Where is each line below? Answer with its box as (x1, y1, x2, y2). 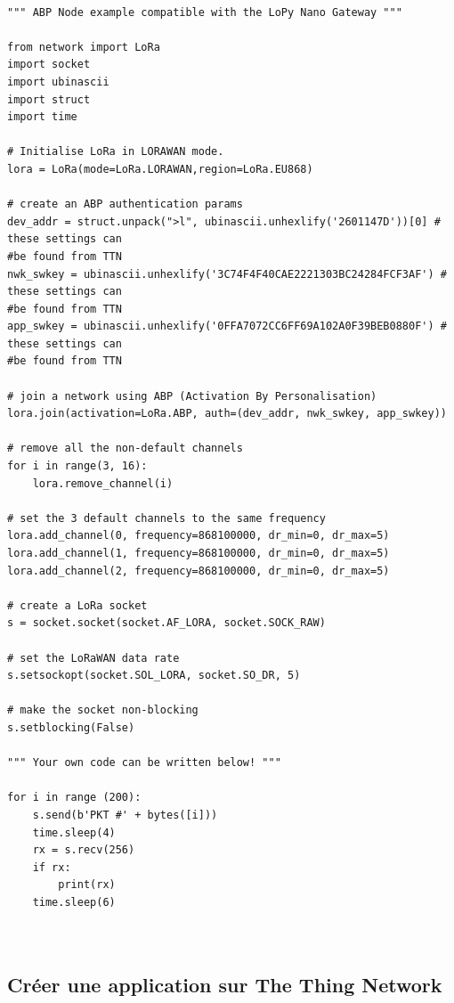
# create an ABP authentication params (7, 198, 243, 211)
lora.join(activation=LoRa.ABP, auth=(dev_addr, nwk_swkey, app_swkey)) (7, 407, 447, 420)
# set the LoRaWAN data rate (7, 651, 180, 665)
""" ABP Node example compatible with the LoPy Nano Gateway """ (7, 5, 402, 19)
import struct (7, 93, 91, 106)
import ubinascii (7, 75, 109, 88)
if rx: (32, 860, 71, 874)
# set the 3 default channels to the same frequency (7, 511, 326, 525)
